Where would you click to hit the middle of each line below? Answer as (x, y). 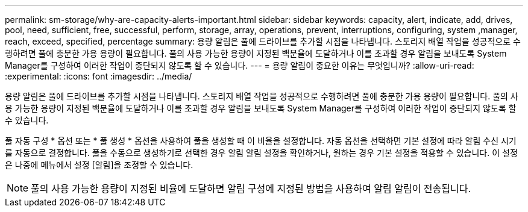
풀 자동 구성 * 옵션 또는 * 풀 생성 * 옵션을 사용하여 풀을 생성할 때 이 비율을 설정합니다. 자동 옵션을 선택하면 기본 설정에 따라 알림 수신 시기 (261, 141)
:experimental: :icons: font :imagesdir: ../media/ (99, 76)
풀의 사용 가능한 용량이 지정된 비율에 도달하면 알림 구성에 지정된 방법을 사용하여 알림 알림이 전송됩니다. (251, 189)
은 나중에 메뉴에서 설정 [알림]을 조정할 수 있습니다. (99, 165)
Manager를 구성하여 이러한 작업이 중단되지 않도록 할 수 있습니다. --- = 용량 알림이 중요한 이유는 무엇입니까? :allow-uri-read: (240, 65)
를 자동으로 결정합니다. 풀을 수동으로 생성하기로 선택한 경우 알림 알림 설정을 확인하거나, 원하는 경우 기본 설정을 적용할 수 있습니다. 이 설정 (261, 153)
